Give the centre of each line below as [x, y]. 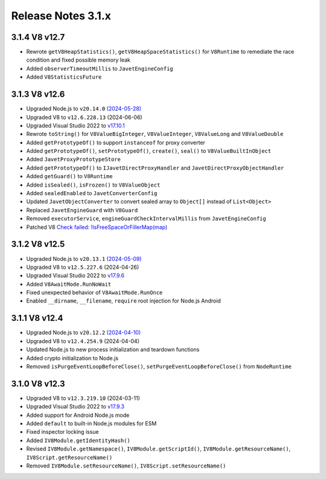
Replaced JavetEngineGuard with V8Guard [82, 210]
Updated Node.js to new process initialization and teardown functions [113, 350]
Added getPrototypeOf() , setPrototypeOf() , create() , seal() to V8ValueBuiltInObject [149, 151]
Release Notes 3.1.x [61, 16]
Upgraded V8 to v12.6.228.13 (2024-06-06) [84, 117]
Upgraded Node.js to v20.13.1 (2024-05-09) [84, 259]
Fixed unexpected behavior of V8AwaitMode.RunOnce [94, 292]
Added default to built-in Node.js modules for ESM [91, 423]
